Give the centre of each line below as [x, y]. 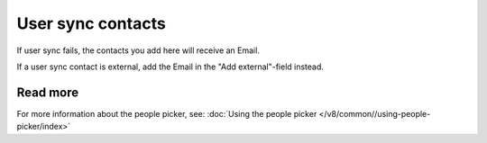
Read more [48, 92]
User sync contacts [91, 23]
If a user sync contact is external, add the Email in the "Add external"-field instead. [170, 67]
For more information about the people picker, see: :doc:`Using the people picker [167, 113]
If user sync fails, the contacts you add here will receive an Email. [138, 50]
